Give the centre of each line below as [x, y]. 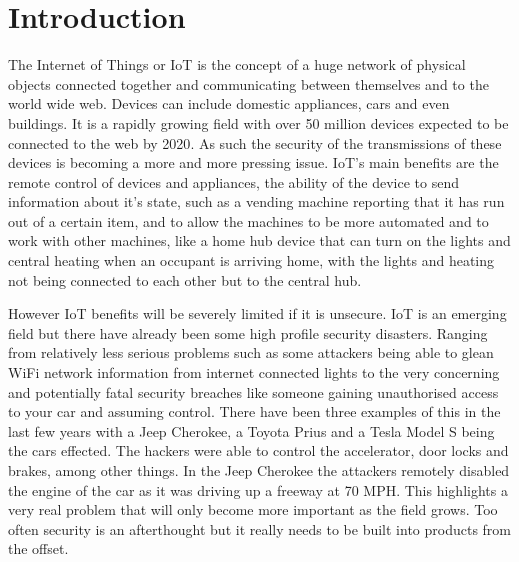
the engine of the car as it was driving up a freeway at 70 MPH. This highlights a [258, 489]
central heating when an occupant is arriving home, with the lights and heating [251, 260]
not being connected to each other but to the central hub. [185, 279]
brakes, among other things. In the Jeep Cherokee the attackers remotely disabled [259, 470]
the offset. [38, 548]
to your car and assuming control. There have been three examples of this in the [254, 411]
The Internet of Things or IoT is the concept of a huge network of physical [237, 64]
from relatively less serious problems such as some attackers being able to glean [251, 352]
